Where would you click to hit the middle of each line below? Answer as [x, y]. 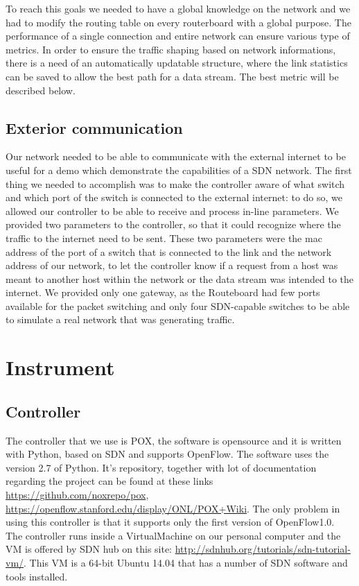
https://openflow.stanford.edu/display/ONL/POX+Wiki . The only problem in [173, 508]
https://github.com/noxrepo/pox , [77, 495]
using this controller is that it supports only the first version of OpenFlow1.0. [170, 522]
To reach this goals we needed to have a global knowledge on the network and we [178, 8]
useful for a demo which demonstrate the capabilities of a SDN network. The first [179, 170]
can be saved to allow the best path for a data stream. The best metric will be [172, 76]
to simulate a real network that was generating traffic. [120, 319]
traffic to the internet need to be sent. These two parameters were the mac [164, 238]
